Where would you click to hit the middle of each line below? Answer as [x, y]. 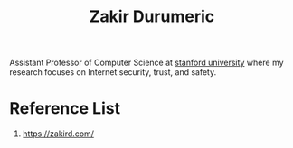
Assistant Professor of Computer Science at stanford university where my [146, 63]
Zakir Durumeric [152, 17]
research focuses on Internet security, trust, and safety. [113, 72]
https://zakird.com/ [58, 134]
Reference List [65, 109]
